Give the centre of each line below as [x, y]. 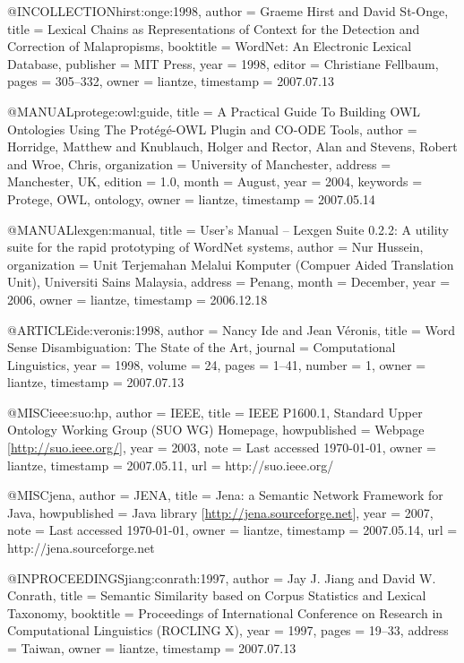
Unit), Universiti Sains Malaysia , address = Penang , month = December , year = [229, 282]
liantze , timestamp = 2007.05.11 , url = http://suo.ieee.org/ [171, 465]
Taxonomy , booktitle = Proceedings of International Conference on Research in [225, 612]
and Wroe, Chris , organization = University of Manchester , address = [199, 164]
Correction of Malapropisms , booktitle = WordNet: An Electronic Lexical [210, 46]
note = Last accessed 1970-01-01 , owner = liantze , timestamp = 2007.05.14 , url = [232, 530]
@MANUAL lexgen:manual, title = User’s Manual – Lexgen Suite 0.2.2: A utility [228, 229]
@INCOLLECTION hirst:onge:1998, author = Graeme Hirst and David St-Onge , [228, 11]
